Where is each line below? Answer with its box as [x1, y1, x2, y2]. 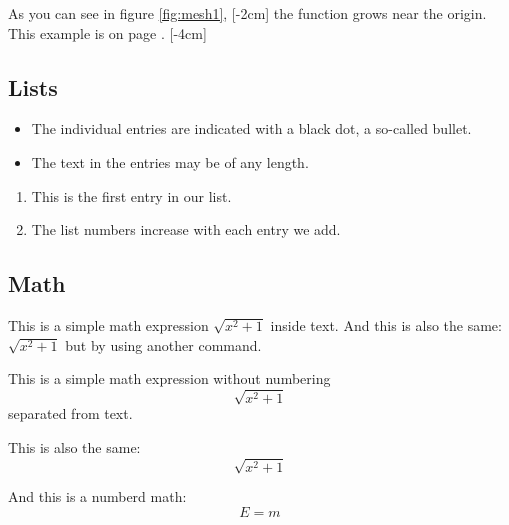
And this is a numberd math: [8, 486, 187, 507]
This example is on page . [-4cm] [8, 22, 207, 43]
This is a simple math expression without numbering [8, 368, 331, 389]
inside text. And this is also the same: [270, 314, 502, 335]
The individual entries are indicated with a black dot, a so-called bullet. [31, 118, 472, 139]
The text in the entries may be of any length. [31, 151, 309, 172]
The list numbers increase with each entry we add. [31, 219, 341, 240]
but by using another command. [65, 334, 262, 355]
